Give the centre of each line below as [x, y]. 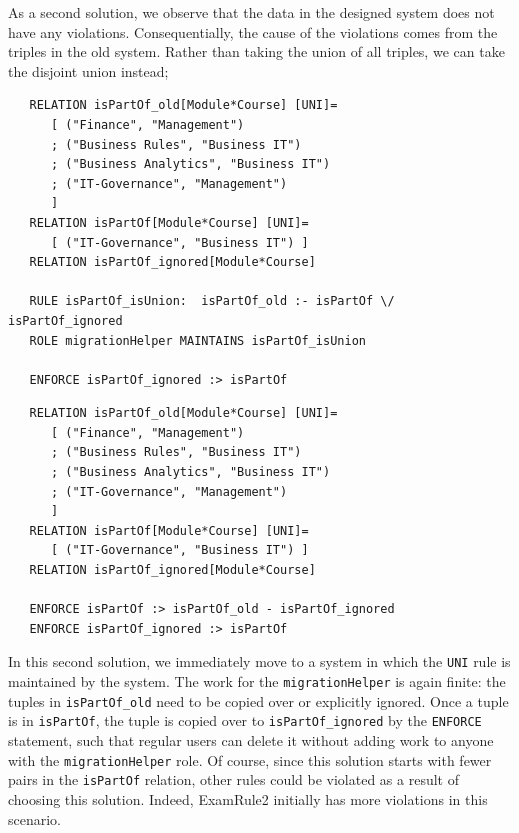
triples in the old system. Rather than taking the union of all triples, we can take [256, 51]
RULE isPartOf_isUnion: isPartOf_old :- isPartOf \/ [212, 301]
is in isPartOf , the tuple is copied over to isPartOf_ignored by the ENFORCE [245, 720]
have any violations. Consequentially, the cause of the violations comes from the [253, 31]
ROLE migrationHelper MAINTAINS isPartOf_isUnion [197, 340]
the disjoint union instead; [88, 70]
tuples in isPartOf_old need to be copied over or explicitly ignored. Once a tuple [258, 700]
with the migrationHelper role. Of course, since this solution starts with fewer [250, 759]
